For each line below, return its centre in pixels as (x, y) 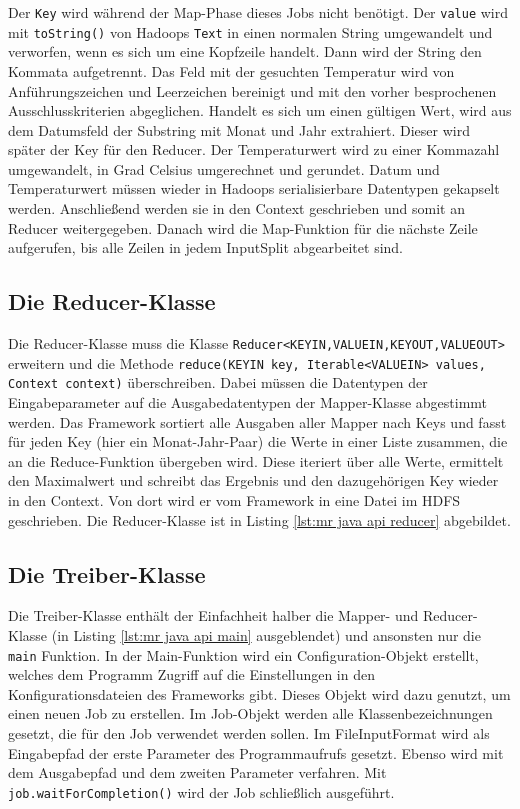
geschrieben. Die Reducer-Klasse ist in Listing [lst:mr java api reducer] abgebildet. (259, 519)
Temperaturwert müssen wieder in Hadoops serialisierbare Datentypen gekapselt (254, 188)
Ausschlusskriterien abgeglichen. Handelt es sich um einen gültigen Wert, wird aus (260, 110)
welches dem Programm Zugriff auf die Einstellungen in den (191, 674)
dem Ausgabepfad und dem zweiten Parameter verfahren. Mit (197, 772)
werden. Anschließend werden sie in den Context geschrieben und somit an (236, 208)
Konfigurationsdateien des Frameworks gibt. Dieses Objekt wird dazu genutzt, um (259, 693)
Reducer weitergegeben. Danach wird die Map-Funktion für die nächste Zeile (243, 227)
